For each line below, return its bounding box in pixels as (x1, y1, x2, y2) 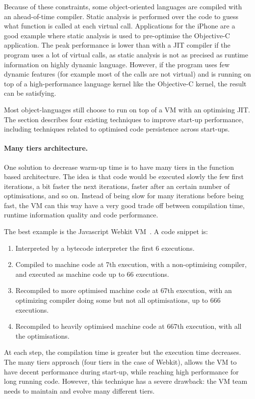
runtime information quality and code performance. (4, 210, 158, 220)
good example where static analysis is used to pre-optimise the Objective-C (4, 30, 230, 40)
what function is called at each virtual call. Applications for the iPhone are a (4, 21, 235, 31)
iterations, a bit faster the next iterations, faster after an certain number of (4, 181, 230, 191)
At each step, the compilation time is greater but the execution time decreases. (4, 347, 241, 357)
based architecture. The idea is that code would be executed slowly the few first (4, 171, 244, 182)
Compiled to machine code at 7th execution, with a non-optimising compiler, (15, 259, 247, 269)
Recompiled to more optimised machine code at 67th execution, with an (15, 285, 232, 295)
